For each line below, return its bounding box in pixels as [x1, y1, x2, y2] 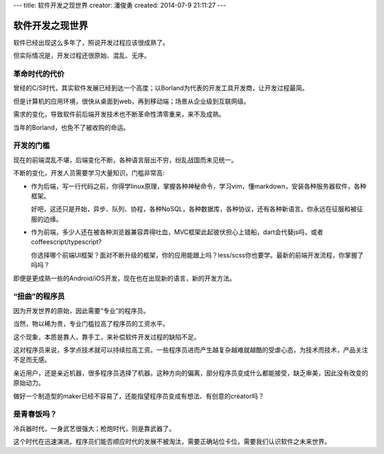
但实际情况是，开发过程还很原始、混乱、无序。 [13, 51, 151, 60]
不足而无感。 [13, 356, 51, 364]
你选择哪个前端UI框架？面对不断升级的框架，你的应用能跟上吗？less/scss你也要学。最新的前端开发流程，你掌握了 [31, 250, 364, 259]
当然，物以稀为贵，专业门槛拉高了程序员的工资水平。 [13, 320, 169, 328]
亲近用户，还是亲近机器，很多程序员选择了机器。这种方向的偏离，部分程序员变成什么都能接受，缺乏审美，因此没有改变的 [13, 369, 368, 377]
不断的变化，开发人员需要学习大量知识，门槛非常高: [13, 169, 165, 177]
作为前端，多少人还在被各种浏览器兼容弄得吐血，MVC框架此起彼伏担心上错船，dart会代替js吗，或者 [31, 228, 324, 236]
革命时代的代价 [13, 69, 65, 79]
